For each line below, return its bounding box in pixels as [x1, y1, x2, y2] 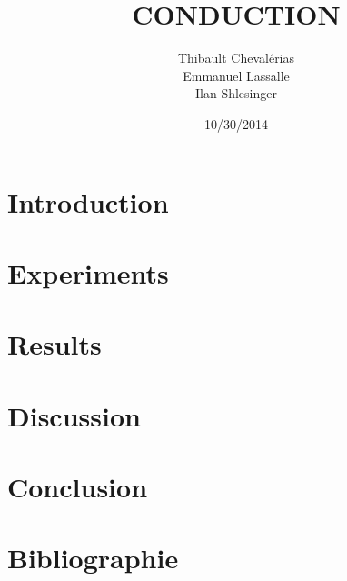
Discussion [7, 396, 141, 434]
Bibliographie [7, 539, 179, 576]
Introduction [7, 183, 169, 220]
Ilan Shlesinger [195, 84, 277, 103]
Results [7, 326, 102, 363]
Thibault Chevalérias [177, 48, 295, 67]
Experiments [7, 254, 169, 291]
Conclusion [7, 468, 148, 505]
